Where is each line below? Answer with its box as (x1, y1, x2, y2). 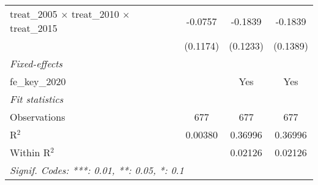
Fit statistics (10, 92, 64, 106)
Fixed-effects (10, 56, 63, 70)
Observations (10, 110, 65, 124)
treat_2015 (10, 21, 57, 35)
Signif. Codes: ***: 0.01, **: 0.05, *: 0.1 (10, 163, 184, 177)
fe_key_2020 (10, 74, 66, 88)
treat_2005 (10, 7, 57, 21)
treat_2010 (71, 7, 119, 21)
